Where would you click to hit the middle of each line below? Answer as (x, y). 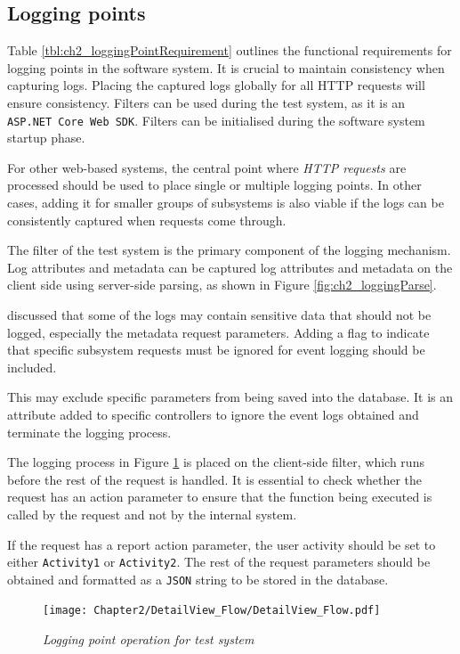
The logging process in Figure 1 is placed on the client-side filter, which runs (216, 462)
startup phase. (46, 138)
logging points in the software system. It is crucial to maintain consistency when (226, 67)
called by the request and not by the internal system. (152, 514)
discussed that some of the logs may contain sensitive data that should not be (219, 315)
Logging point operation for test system (149, 639)
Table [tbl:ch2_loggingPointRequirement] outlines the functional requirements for (230, 50)
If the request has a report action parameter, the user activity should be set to (222, 544)
